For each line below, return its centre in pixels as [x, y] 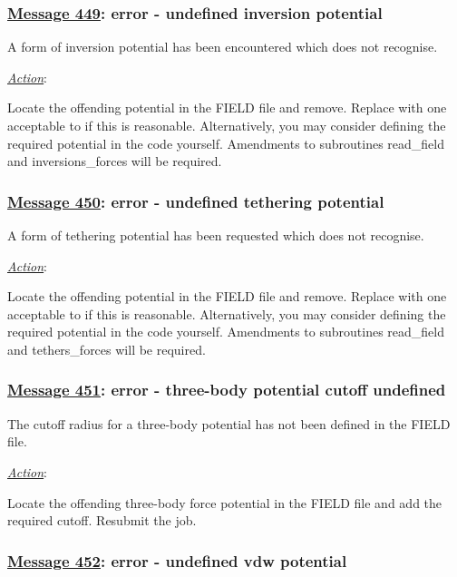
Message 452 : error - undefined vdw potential [177, 560]
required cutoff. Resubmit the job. [102, 520]
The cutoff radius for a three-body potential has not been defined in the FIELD [229, 423]
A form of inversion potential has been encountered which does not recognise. [223, 47]
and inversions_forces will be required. [115, 161]
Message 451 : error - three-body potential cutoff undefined [227, 390]
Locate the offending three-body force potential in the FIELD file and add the [225, 502]
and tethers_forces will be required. [107, 349]
